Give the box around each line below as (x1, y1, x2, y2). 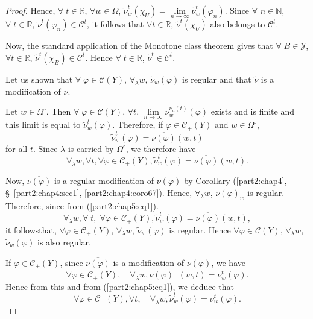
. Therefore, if (112, 118, 163, 131)
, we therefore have (125, 142, 196, 154)
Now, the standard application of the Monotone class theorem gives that (5, 39, 273, 52)
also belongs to (210, 17, 265, 30)
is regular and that (182, 72, 251, 85)
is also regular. (37, 235, 91, 248)
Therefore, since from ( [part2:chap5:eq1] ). (5, 199, 159, 212)
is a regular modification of (54, 174, 154, 187)
